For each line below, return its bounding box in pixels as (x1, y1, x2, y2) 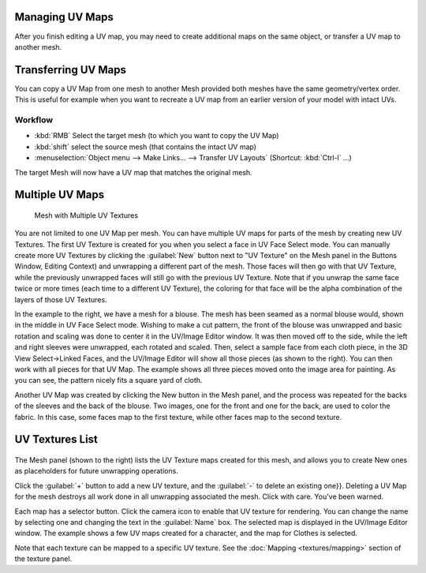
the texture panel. (14, 554, 73, 564)
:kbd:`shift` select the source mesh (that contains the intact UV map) (34, 142, 256, 152)
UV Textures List (14, 433, 99, 446)
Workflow (14, 114, 54, 125)
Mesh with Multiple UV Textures (34, 210, 138, 220)
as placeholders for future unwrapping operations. (14, 466, 179, 476)
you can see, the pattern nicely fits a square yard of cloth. (14, 376, 203, 385)
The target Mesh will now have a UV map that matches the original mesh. (14, 167, 252, 177)
